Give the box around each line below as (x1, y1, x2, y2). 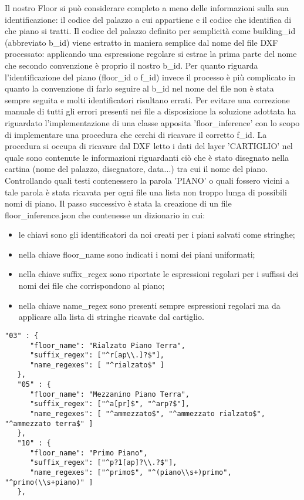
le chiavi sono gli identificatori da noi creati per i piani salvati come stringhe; (18, 228, 295, 241)
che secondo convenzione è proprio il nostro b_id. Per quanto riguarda (5, 59, 258, 71)
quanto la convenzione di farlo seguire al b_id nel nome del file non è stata (5, 82, 274, 94)
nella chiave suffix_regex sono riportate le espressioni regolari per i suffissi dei (18, 268, 299, 280)
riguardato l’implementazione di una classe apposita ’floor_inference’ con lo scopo (5, 116, 300, 129)
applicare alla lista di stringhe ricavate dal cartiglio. (18, 310, 204, 323)
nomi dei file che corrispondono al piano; (18, 279, 165, 292)
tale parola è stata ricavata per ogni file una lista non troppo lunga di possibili (5, 185, 287, 198)
